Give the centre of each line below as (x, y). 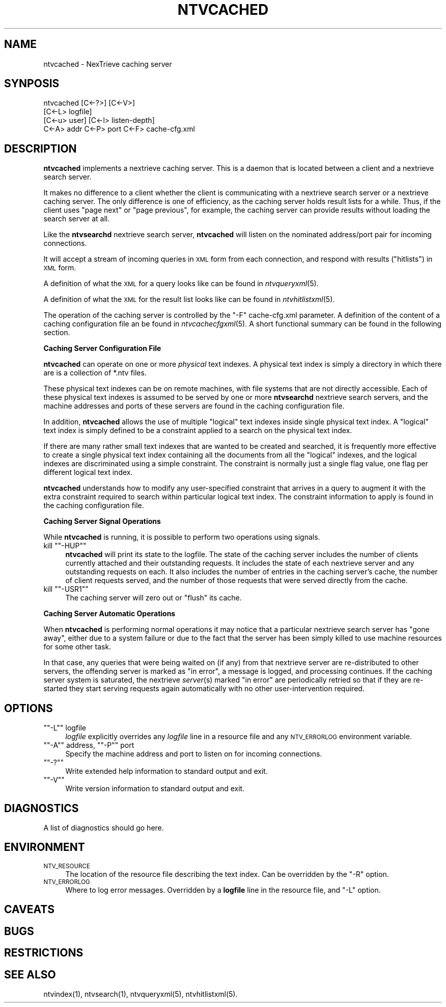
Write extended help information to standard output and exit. (166, 771)
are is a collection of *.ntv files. (95, 373)
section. (57, 333)
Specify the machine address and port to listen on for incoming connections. (194, 754)
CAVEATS (29, 910)
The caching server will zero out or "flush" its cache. (154, 598)
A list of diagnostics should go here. (104, 827)
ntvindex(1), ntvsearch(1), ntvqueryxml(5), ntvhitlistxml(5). (141, 994)
